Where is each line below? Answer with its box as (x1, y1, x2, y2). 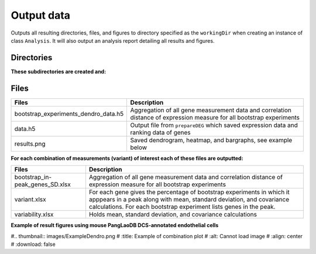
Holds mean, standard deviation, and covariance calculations (88, 211, 257, 219)
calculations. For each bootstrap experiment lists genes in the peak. (88, 202, 276, 211)
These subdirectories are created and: (11, 68, 107, 75)
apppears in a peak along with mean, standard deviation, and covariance (88, 195, 290, 204)
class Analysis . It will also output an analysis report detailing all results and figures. (11, 37, 215, 44)
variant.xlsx (14, 195, 46, 204)
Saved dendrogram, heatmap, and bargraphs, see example (130, 136, 293, 144)
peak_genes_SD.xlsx (14, 180, 71, 188)
